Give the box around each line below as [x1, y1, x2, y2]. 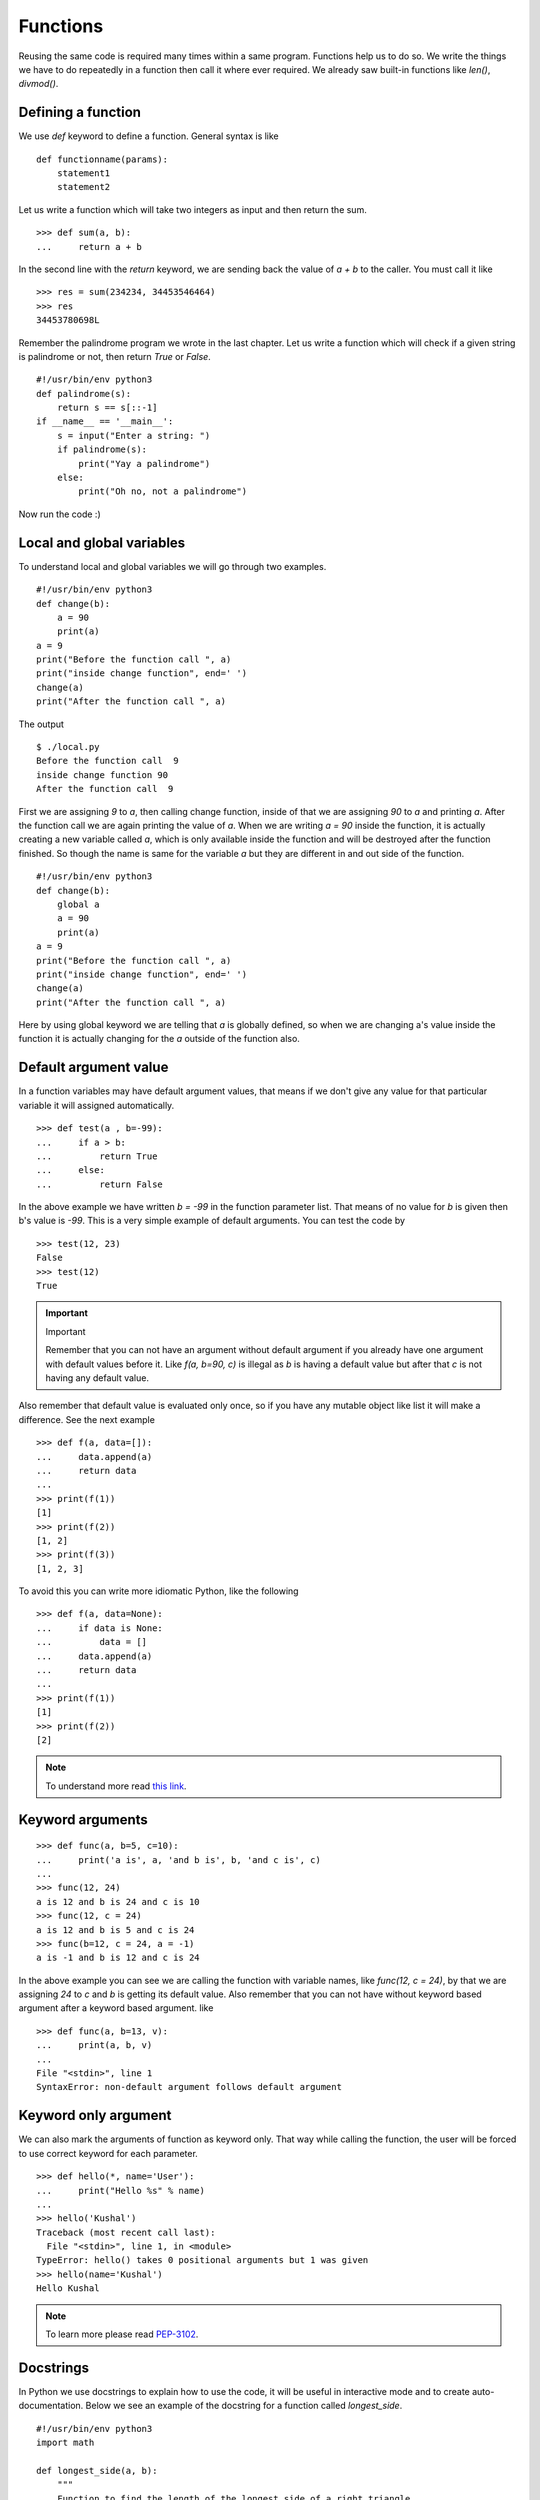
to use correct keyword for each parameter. [18, 2147, 199, 2159]
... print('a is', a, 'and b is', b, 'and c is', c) [36, 1854, 322, 1865]
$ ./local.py [36, 741, 100, 753]
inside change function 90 [36, 769, 169, 780]
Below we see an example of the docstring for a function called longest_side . [85, 2400, 403, 2412]
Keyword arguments [18, 1811, 149, 1828]
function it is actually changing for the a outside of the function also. [18, 1033, 300, 1045]
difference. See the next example [18, 1413, 155, 1425]
